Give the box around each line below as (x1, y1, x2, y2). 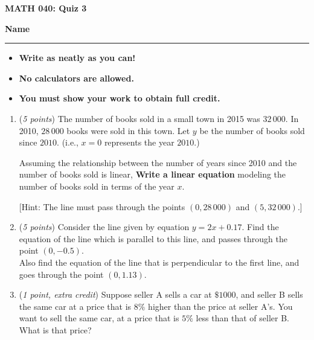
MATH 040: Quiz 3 (5, 2, 87, 14)
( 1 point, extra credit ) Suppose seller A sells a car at (19, 288, 212, 301)
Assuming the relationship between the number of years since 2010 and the (19, 156, 297, 168)
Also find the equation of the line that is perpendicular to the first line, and (19, 255, 300, 268)
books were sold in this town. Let (66, 124, 190, 136)
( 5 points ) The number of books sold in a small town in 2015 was (19, 112, 260, 124)
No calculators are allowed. (19, 71, 134, 84)
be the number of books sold (199, 124, 305, 136)
